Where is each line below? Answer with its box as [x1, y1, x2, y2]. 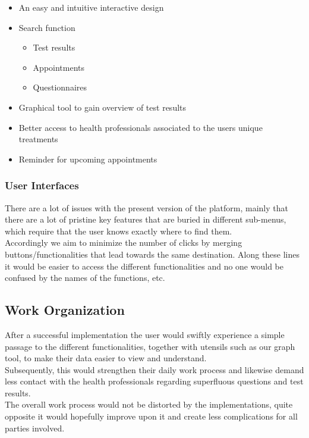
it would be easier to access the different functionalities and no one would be [5, 259, 283, 272]
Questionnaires [33, 81, 87, 93]
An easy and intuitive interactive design [18, 1, 164, 13]
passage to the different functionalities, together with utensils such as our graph [5, 340, 295, 352]
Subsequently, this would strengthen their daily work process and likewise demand [5, 363, 304, 376]
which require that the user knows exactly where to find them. [5, 224, 232, 237]
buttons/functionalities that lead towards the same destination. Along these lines [5, 248, 300, 260]
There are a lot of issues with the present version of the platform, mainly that [5, 201, 288, 214]
